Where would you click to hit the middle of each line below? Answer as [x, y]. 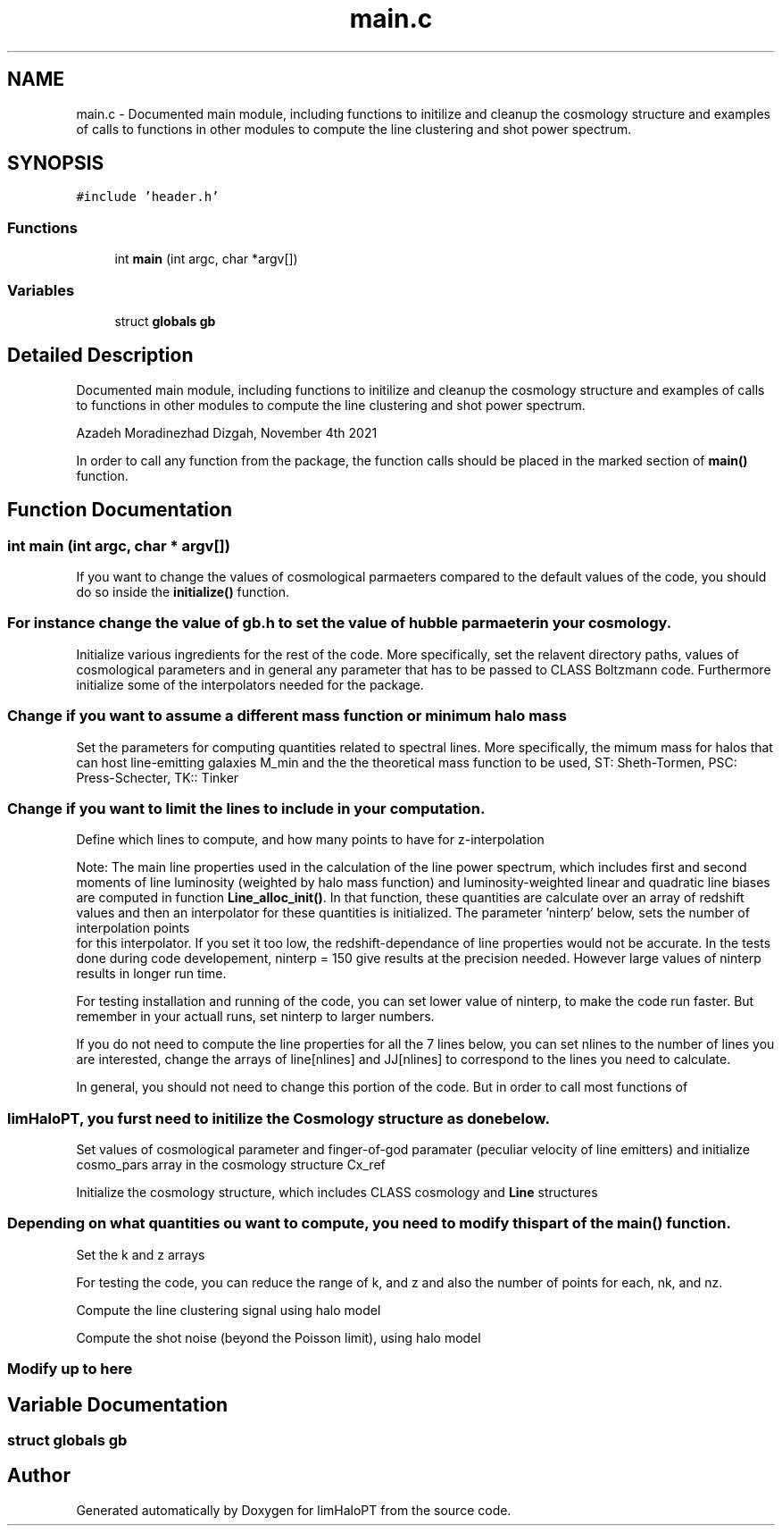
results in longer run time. [151, 974]
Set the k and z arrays [141, 1254]
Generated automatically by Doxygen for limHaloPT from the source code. [294, 1510]
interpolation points [133, 928]
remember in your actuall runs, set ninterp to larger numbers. [255, 1017]
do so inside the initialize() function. [183, 592]
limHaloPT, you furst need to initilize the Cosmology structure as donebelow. [279, 1118]
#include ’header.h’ [148, 197]
